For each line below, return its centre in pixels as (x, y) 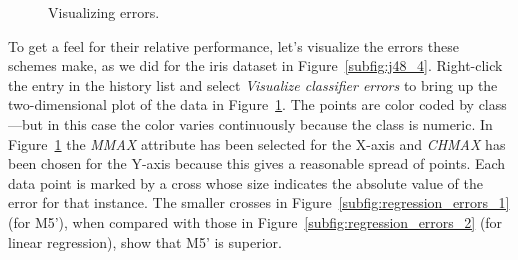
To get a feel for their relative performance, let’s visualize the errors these (233, 45)
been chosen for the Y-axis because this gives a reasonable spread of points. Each (257, 163)
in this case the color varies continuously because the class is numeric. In (270, 123)
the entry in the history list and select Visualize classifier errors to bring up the (253, 84)
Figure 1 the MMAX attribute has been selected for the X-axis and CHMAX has (257, 143)
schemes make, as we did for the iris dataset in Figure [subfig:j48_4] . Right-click (255, 65)
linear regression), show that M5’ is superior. (145, 241)
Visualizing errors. (104, 12)
